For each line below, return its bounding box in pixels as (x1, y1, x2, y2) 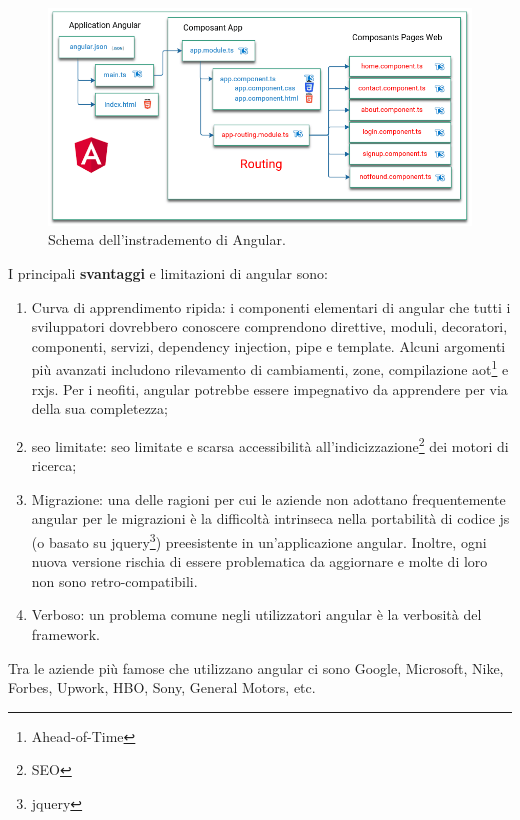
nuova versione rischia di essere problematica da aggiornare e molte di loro (31, 551, 488, 572)
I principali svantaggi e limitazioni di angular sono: (8, 263, 328, 284)
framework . (31, 623, 100, 644)
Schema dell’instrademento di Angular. (48, 229, 286, 250)
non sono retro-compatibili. (31, 570, 198, 591)
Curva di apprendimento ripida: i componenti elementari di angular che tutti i (31, 296, 511, 317)
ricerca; (31, 455, 77, 476)
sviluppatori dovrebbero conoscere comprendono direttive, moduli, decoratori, (31, 316, 508, 337)
